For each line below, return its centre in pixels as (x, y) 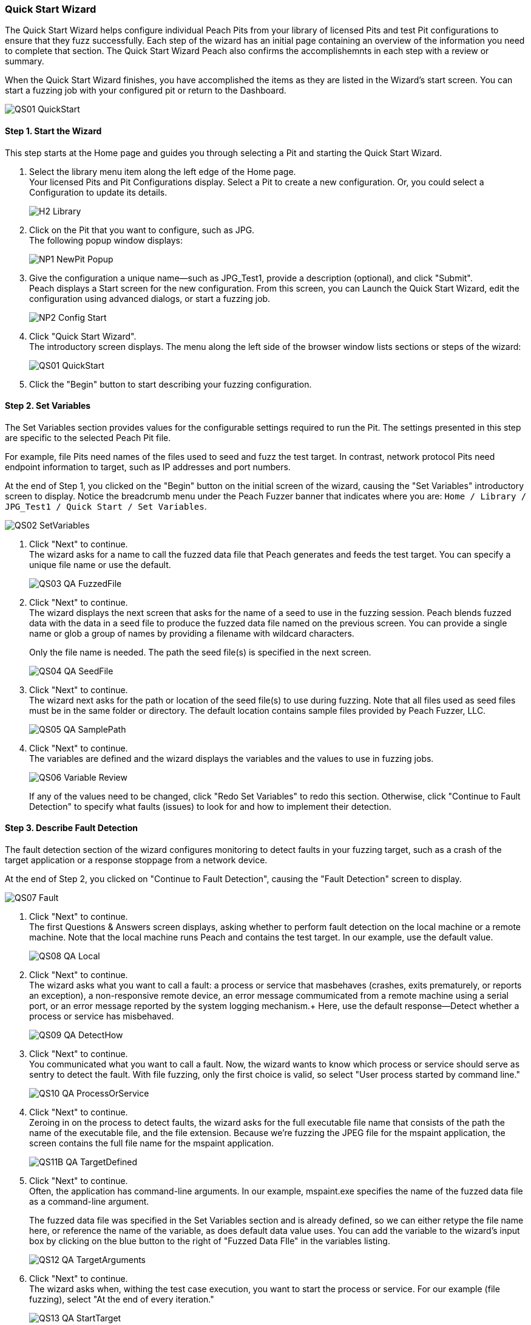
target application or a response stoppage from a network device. (136, 860)
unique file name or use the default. (100, 564)
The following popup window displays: (106, 240)
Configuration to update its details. (98, 192)
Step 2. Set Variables (48, 406)
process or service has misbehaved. (102, 1016)
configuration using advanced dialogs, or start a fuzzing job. (150, 298)
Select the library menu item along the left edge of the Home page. (163, 171)
